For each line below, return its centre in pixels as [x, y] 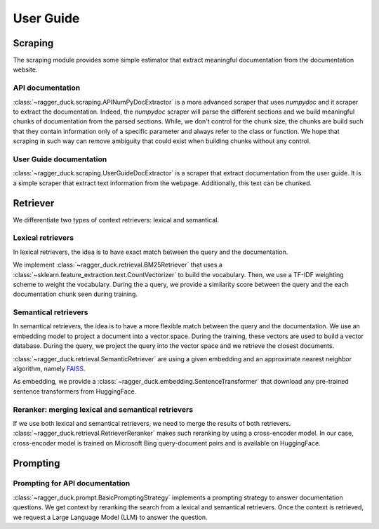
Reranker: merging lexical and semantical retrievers [103, 409]
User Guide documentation [60, 159]
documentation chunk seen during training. [75, 294]
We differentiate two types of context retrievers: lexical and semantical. [116, 220]
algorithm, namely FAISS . [49, 369]
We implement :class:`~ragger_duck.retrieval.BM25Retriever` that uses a [118, 265]
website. [25, 69]
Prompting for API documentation [72, 483]
